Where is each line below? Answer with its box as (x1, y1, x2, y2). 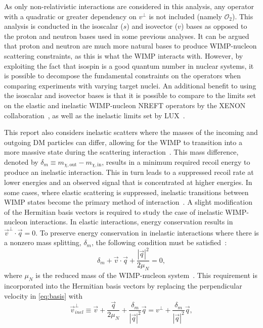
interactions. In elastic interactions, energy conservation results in (29, 216, 233, 227)
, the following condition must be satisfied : (91, 237, 227, 248)
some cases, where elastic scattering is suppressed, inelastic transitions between (4, 186, 249, 197)
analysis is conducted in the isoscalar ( (4, 21, 123, 31)
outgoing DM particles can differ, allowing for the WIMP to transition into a (4, 136, 242, 147)
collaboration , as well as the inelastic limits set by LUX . (4, 110, 185, 120)
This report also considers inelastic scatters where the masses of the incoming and (4, 127, 258, 137)
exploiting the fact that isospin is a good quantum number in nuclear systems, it (4, 60, 254, 71)
